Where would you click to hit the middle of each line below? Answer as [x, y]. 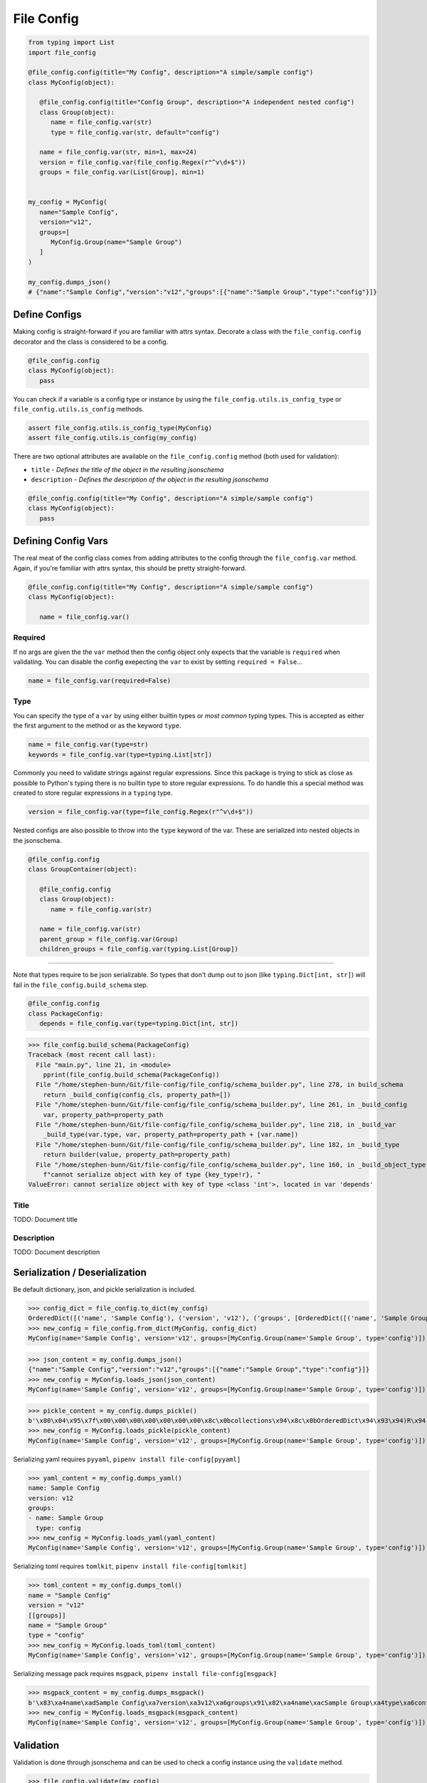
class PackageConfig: [66, 1013]
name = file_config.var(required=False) [99, 681]
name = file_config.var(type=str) [88, 745]
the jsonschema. [37, 840]
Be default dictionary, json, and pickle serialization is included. [105, 1289]
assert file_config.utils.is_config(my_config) [112, 438]
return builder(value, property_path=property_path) [137, 1155]
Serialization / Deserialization [80, 1272]
